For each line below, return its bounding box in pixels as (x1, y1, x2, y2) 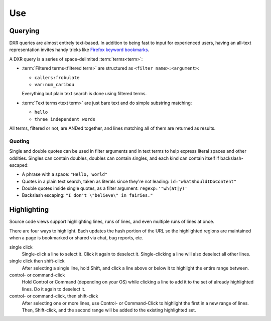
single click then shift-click (9, 258, 65, 264)
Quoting (9, 138, 30, 145)
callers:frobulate (34, 75, 80, 80)
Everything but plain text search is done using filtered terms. (22, 91, 147, 97)
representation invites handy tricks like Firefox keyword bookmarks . (9, 47, 150, 53)
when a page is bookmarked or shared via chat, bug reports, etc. (9, 235, 144, 241)
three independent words (34, 116, 95, 122)
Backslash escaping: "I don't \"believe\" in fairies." (22, 192, 153, 198)
